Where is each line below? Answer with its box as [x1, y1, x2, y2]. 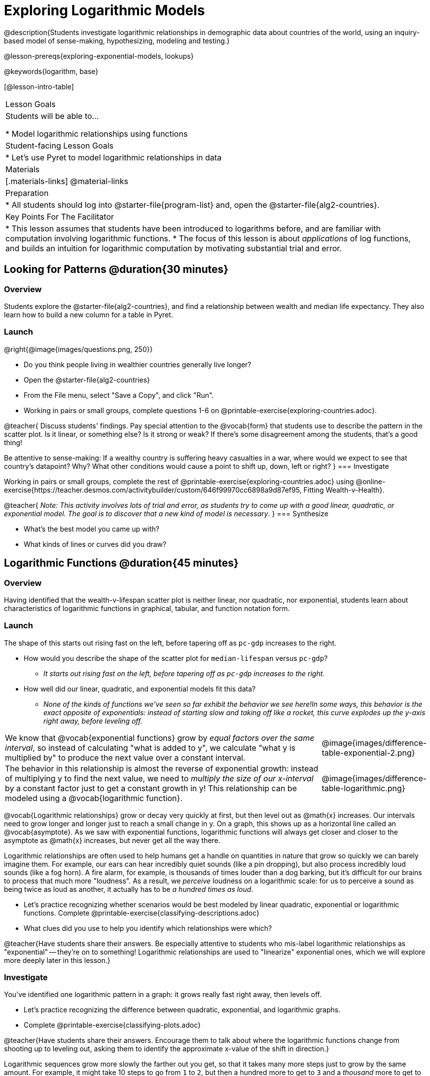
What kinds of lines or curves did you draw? [24, 539, 167, 548]
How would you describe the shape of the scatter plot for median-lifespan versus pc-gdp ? [24, 653, 328, 662]
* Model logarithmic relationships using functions [5, 128, 188, 139]
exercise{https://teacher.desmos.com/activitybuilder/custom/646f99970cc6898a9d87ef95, [4, 485, 302, 494]
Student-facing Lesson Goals [5, 140, 114, 151]
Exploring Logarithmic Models [4, 2, 205, 19]
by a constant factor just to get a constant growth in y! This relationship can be [5, 783, 297, 793]
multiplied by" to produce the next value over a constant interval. [5, 752, 246, 763]
